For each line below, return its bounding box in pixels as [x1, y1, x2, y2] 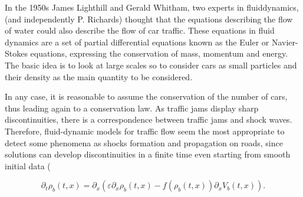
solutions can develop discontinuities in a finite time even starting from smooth [5, 148, 291, 160]
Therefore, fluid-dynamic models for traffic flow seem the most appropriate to [5, 124, 285, 137]
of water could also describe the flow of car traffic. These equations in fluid [5, 24, 275, 37]
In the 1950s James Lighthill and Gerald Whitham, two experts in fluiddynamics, [5, 1, 299, 13]
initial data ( [5, 159, 51, 172]
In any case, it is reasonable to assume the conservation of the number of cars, [5, 90, 288, 103]
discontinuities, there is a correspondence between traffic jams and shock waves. [5, 113, 292, 126]
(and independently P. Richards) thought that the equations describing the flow [5, 12, 293, 25]
